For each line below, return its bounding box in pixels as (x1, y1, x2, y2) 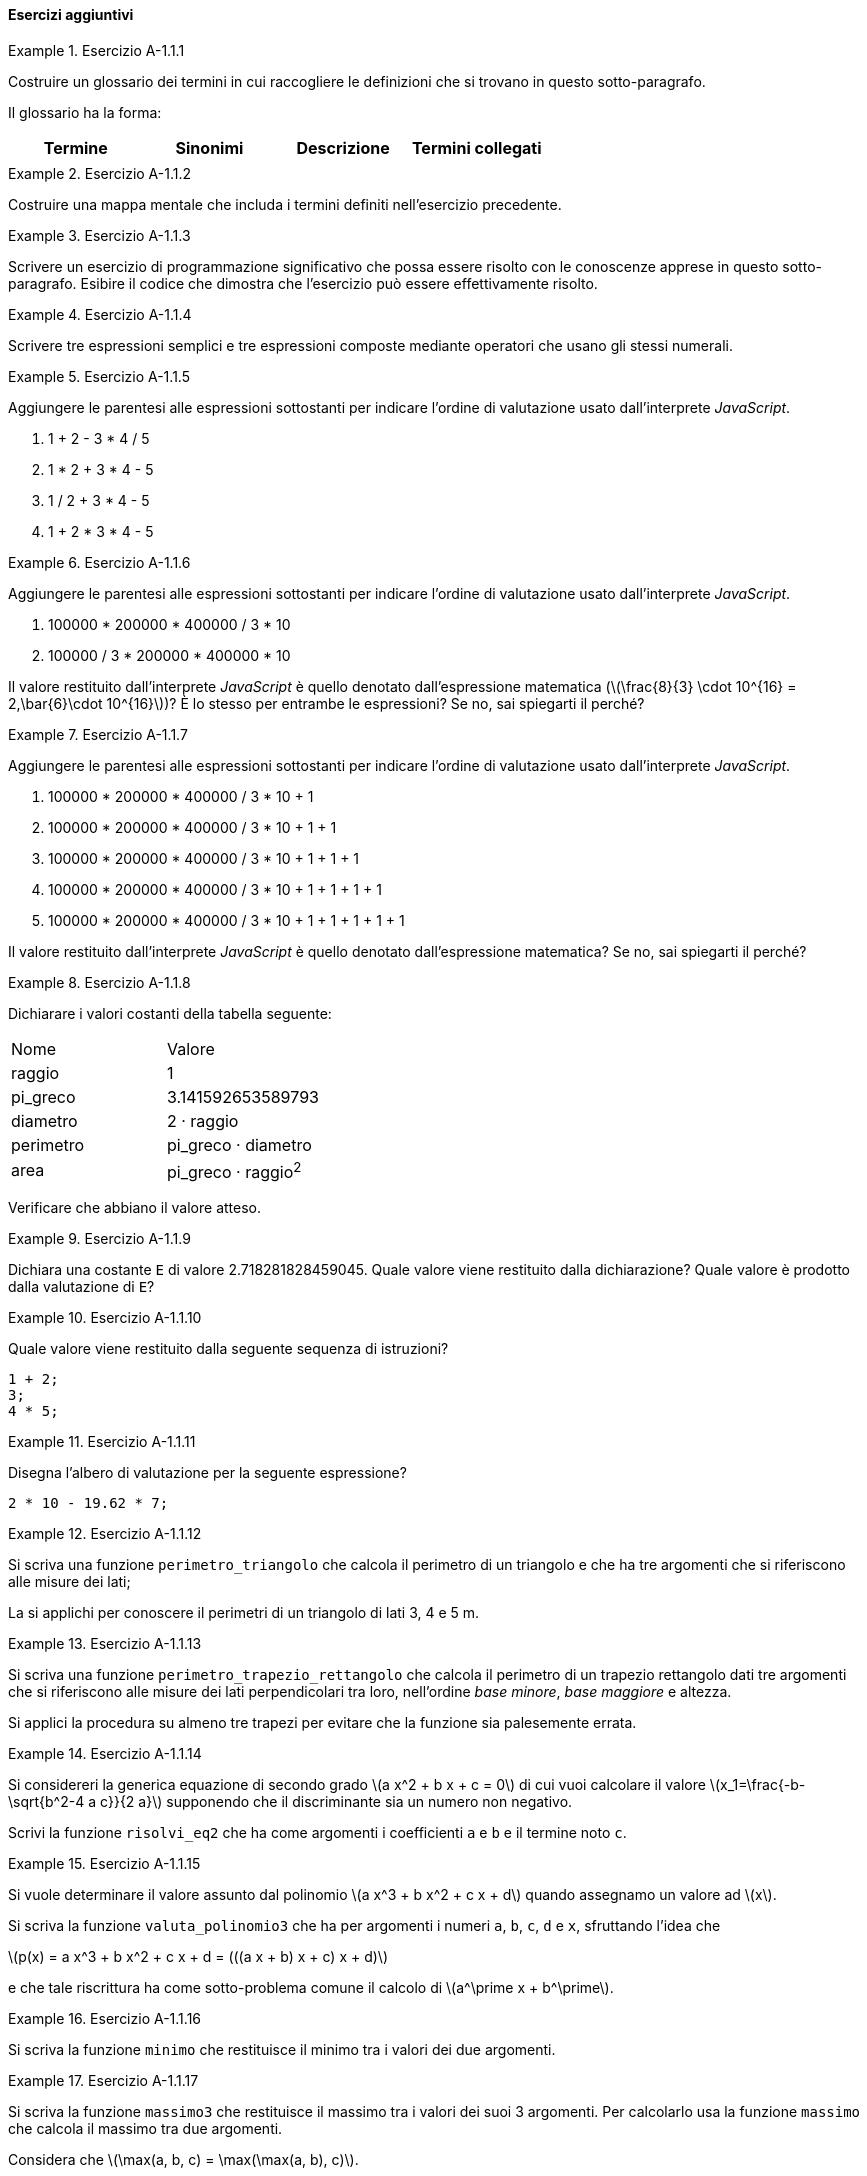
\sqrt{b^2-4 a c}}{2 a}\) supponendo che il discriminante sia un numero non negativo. (8, 1792, 573, 1810)
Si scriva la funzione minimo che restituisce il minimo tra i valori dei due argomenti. (8, 2040, 556, 2058)
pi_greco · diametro (166, 1134, 312, 1155)
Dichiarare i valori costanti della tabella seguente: (8, 1004, 332, 1022)
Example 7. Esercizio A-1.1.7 (8, 725, 188, 743)
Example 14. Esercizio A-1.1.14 (8, 1744, 202, 1762)
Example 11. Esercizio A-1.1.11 (8, 1432, 196, 1450)
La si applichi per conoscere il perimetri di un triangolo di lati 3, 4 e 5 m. (8, 1603, 480, 1621)
